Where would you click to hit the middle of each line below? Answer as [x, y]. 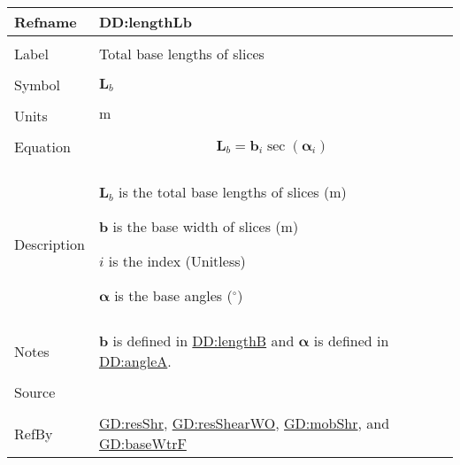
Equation [42, 147]
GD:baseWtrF [142, 443]
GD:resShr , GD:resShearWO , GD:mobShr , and [244, 423]
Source [35, 392]
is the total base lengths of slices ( [224, 192]
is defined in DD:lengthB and [203, 341]
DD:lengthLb [145, 22]
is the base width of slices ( [197, 226]
